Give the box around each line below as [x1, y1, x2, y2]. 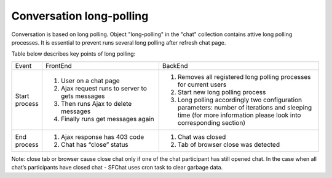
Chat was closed [177, 132, 226, 141]
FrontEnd [45, 61, 72, 70]
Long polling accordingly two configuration [177, 95, 302, 104]
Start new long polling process [177, 87, 266, 96]
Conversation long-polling [11, 9, 149, 23]
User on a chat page [60, 76, 120, 85]
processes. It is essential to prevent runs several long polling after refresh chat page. [11, 39, 226, 46]
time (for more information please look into [177, 111, 301, 119]
